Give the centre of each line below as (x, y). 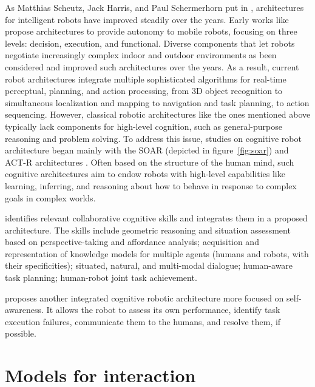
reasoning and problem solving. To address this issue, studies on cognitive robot (153, 138)
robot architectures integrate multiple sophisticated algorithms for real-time (146, 79)
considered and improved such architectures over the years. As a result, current (152, 66)
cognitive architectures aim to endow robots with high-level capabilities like (145, 174)
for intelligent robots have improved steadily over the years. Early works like (147, 19)
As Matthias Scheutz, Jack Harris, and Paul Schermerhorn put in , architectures (154, 7)
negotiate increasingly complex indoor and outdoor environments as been (141, 55)
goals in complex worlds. (50, 197)
